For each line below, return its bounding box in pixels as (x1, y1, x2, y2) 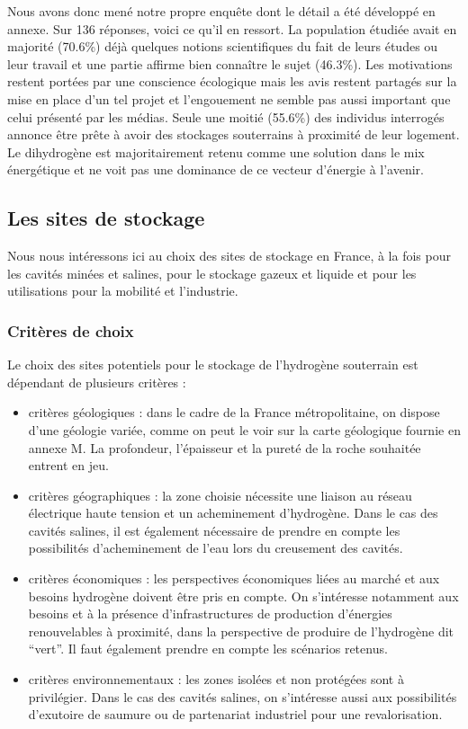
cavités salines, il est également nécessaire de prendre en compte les (28, 520, 400, 539)
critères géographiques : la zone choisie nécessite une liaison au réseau (28, 485, 412, 504)
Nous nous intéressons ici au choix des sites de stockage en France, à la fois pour (7, 246, 451, 265)
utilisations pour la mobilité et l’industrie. (7, 281, 238, 300)
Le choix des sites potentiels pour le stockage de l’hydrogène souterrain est (7, 355, 418, 374)
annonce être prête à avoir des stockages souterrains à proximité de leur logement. (7, 125, 460, 144)
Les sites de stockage (7, 204, 205, 232)
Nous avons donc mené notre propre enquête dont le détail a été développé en (7, 2, 436, 20)
